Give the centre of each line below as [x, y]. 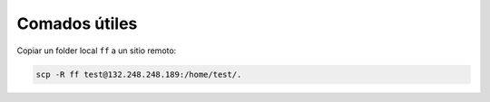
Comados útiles [77, 23]
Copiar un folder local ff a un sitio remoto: [97, 51]
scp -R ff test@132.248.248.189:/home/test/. [139, 74]
